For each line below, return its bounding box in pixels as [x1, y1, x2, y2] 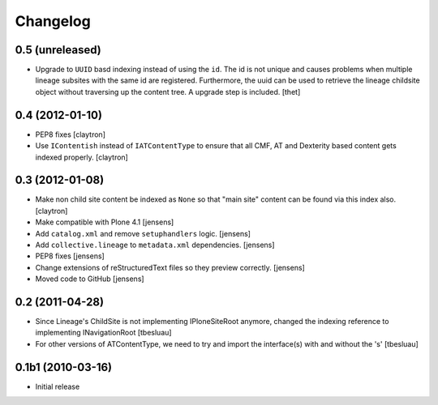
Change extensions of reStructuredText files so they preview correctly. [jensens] [35, 262, 306, 272]
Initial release [35, 382, 80, 391]
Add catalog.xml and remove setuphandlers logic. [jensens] [35, 228, 251, 238]
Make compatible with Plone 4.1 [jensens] [35, 217, 174, 227]
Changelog [15, 12, 91, 30]
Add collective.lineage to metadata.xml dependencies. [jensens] [35, 240, 275, 249]
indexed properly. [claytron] [35, 152, 129, 162]
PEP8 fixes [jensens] [35, 251, 105, 261]
